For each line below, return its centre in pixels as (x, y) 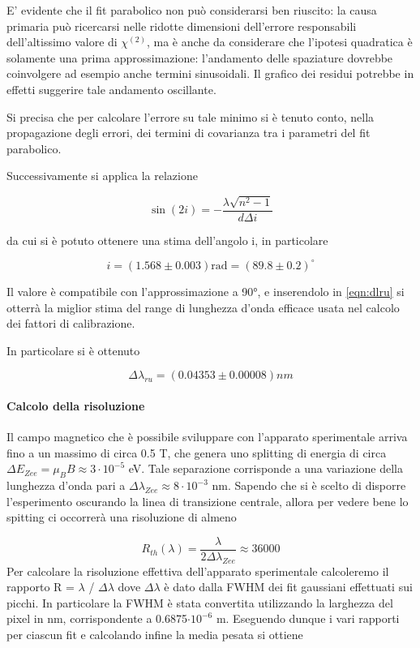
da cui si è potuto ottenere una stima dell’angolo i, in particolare (167, 240)
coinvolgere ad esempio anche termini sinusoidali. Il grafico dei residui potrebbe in (210, 73)
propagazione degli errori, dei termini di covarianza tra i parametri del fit (189, 133)
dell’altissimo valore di (62, 42)
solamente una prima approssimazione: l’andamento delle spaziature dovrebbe (200, 57)
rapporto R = (41, 587)
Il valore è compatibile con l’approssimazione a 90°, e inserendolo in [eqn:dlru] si (206, 291)
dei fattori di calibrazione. (71, 323)
